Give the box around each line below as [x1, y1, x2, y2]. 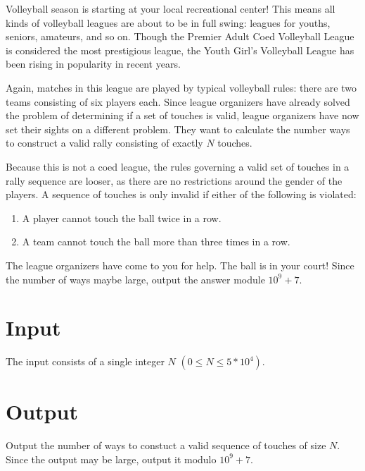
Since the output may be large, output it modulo [6, 451, 217, 466]
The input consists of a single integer [6, 354, 165, 369]
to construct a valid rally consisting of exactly [6, 135, 203, 150]
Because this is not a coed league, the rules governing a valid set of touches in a [6, 159, 350, 173]
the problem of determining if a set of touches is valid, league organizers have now [6, 108, 359, 123]
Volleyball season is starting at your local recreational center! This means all [6, 1, 335, 16]
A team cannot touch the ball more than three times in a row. [22, 234, 290, 249]
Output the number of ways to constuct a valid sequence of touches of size [6, 438, 326, 453]
